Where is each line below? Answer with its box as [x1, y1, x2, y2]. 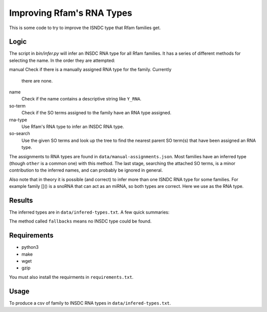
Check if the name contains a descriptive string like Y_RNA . [21, 96, 142, 102]
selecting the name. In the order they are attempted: [9, 57, 116, 63]
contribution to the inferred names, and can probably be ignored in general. [9, 167, 163, 173]
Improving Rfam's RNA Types [9, 7, 133, 18]
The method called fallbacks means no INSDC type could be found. [9, 218, 152, 224]
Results [9, 196, 33, 205]
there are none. [21, 78, 53, 84]
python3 [21, 244, 39, 250]
